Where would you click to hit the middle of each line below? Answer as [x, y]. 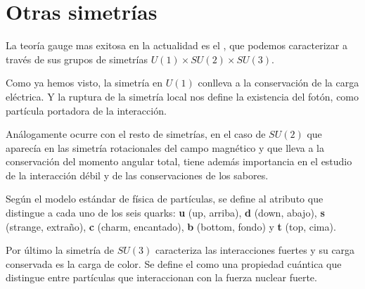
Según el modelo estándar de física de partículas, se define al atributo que [165, 199]
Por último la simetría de [60, 250]
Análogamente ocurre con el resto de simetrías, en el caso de [136, 134]
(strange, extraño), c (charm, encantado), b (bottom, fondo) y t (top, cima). [171, 226]
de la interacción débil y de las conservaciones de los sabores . [137, 175]
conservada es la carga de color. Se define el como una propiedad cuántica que [174, 263]
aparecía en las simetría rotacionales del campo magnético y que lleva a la [165, 147]
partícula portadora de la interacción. [86, 110]
